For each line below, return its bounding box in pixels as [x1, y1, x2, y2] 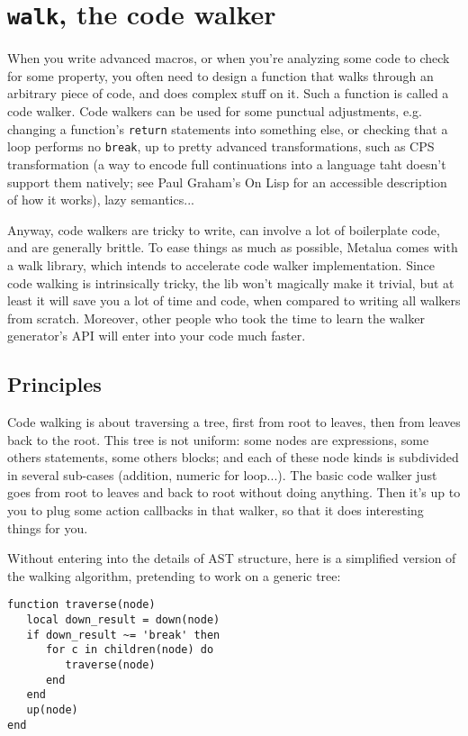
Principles [7, 370, 102, 398]
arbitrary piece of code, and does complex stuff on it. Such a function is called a [7, 84, 449, 103]
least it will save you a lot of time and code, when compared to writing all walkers [7, 291, 461, 310]
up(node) [26, 704, 78, 717]
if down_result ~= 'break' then [26, 628, 220, 641]
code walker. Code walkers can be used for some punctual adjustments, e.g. [7, 102, 422, 121]
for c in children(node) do [45, 643, 214, 657]
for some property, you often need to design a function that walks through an [7, 66, 434, 85]
